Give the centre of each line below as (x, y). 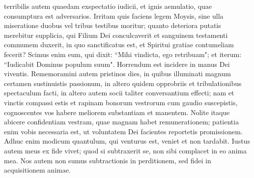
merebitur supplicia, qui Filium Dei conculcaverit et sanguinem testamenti (116, 35)
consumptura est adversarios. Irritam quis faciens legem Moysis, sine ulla (114, 15)
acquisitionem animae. (37, 170)
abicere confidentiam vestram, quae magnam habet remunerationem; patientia (122, 122)
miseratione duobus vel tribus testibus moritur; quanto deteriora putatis (113, 25)
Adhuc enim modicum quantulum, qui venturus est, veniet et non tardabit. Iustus (127, 141)
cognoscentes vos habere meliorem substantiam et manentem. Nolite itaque (117, 112)
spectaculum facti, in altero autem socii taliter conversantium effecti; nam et (119, 93)
